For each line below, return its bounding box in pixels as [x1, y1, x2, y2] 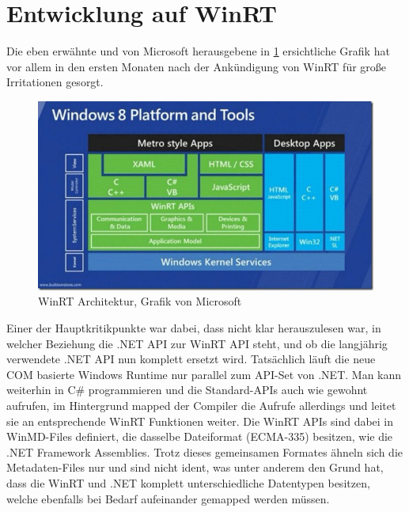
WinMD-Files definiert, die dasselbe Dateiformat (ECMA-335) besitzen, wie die [6, 428, 393, 445]
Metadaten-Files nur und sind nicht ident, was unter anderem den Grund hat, [6, 459, 384, 476]
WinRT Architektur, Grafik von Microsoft [38, 293, 242, 309]
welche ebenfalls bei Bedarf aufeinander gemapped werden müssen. [6, 490, 330, 506]
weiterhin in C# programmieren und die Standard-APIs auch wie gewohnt [6, 381, 368, 398]
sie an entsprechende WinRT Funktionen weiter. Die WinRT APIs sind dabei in [6, 412, 394, 429]
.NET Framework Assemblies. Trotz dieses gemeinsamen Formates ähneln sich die [6, 443, 403, 460]
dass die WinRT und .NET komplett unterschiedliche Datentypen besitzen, [6, 475, 370, 491]
